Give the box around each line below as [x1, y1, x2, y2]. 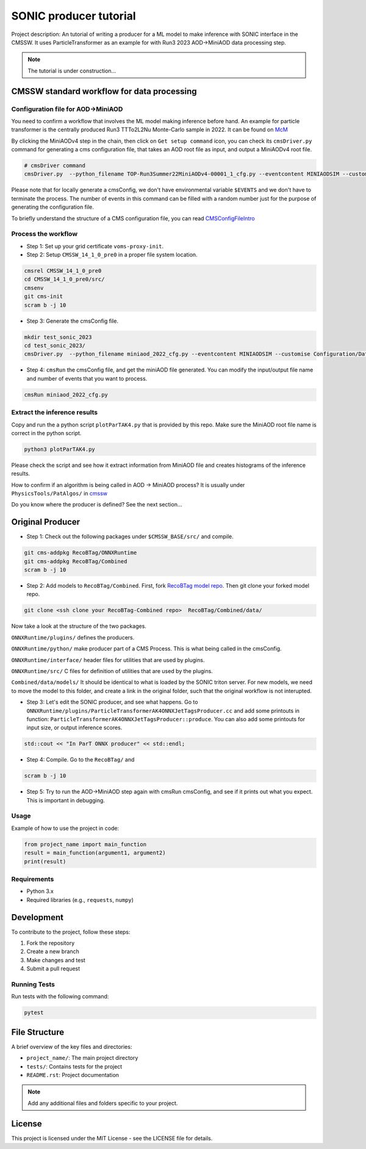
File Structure [11, 1027, 64, 1037]
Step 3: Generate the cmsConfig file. [26, 317, 119, 325]
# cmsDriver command [24, 162, 85, 169]
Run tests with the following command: [11, 993, 109, 1000]
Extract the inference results [11, 408, 98, 417]
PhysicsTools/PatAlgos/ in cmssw [11, 490, 108, 497]
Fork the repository [26, 940, 75, 946]
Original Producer [11, 517, 81, 527]
